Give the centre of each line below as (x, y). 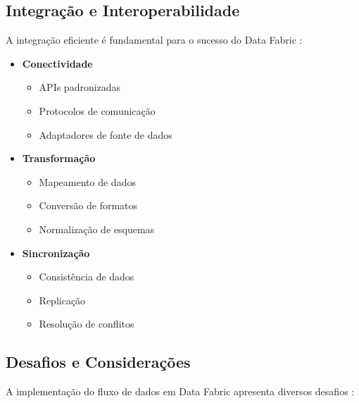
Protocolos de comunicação (97, 110)
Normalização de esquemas (97, 229)
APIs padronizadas (80, 87)
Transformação (59, 158)
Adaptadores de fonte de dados (106, 134)
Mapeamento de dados (87, 181)
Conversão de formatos (88, 205)
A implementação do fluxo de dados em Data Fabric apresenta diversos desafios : (180, 391)
